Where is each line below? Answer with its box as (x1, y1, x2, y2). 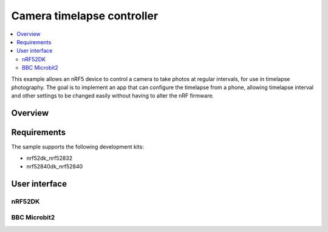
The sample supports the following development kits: (11, 143, 144, 151)
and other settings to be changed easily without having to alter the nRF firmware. (11, 92, 214, 99)
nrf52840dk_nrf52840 (26, 162, 83, 170)
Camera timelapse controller (11, 9, 159, 22)
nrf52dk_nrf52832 (26, 154, 73, 162)
